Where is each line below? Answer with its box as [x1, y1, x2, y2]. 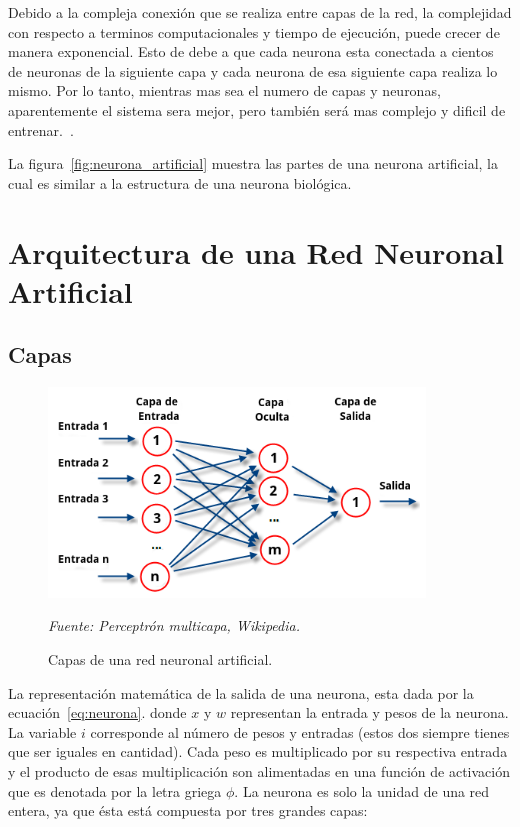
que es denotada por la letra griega [8, 780, 222, 801]
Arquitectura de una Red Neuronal [8, 231, 504, 272]
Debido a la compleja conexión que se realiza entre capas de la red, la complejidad [8, 2, 512, 22]
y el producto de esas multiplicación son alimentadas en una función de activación [8, 760, 511, 781]
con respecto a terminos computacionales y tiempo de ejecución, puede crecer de [8, 21, 500, 42]
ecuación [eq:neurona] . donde [8, 702, 187, 723]
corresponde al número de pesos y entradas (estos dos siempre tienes [90, 721, 510, 742]
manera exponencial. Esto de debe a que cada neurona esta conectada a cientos [8, 41, 494, 62]
